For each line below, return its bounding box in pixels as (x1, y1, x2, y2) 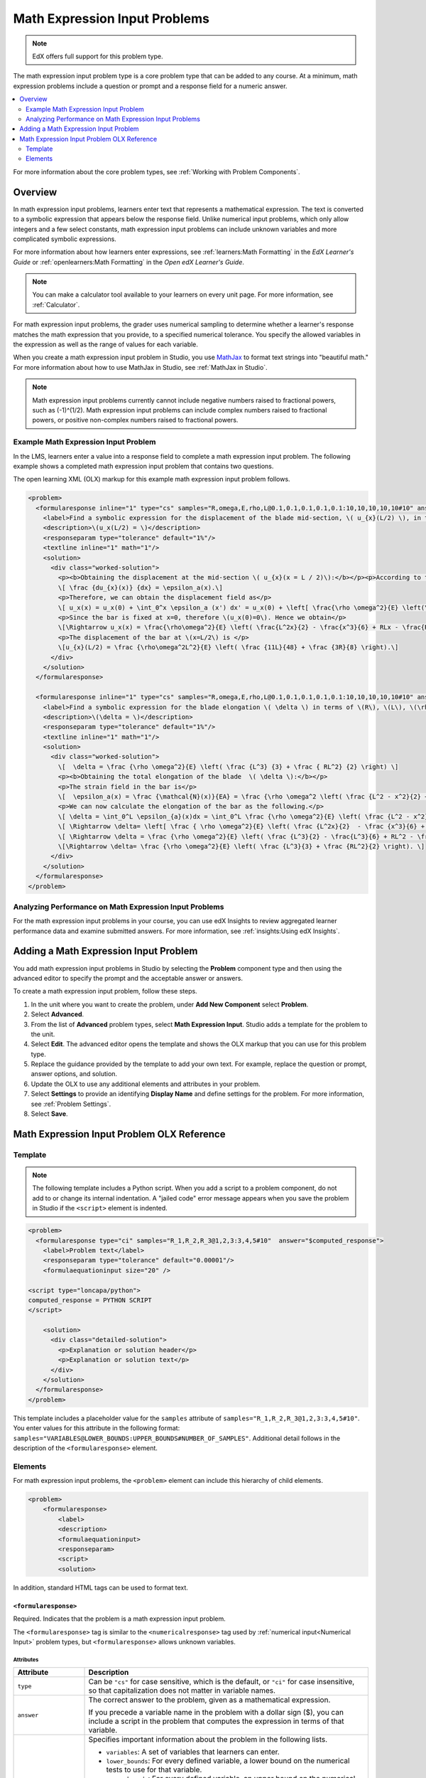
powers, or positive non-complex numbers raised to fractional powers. (32, 416, 239, 425)
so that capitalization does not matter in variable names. (88, 1686, 276, 1696)
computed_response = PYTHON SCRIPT (28, 1296, 152, 1304)
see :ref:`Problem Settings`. (31, 1100, 111, 1108)
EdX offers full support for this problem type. (32, 52, 163, 60)
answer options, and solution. (31, 1070, 117, 1078)
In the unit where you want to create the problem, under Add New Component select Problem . (31, 1000, 309, 1008)
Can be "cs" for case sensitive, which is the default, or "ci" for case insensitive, (88, 1677, 355, 1687)
